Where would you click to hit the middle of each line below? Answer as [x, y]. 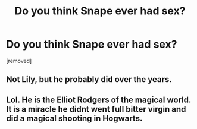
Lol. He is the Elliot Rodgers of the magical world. [99, 100]
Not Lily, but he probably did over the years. [89, 79]
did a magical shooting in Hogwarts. [74, 118]
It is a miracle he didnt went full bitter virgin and [96, 109]
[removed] [19, 61]
